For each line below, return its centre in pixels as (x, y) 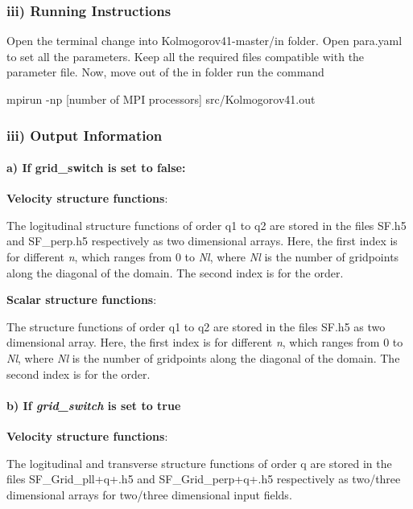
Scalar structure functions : (82, 300)
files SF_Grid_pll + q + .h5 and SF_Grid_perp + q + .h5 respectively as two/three (204, 479)
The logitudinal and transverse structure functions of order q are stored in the (199, 463)
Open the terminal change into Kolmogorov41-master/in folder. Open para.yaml (204, 41)
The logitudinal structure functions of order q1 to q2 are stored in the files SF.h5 (206, 225)
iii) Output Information (85, 135)
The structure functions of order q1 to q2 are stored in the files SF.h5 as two (196, 326)
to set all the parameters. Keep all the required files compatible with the (186, 56)
